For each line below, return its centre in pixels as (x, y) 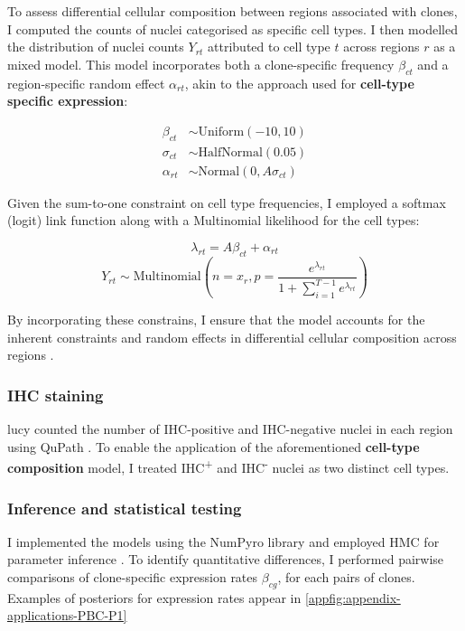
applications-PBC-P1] (67, 615)
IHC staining (56, 395)
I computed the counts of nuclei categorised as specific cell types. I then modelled (232, 28)
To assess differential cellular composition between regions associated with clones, (232, 11)
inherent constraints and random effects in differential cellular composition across (232, 337)
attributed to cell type (269, 47)
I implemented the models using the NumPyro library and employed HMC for (223, 541)
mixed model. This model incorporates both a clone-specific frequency (201, 64)
